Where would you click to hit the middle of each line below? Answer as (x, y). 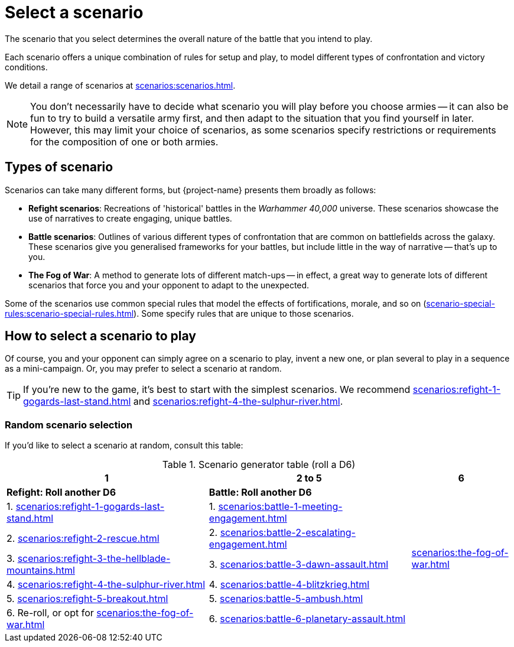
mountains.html (41, 570)
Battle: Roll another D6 (260, 492)
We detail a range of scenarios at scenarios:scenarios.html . (120, 85)
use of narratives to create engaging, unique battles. (130, 218)
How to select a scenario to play (100, 336)
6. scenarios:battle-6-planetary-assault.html (307, 619)
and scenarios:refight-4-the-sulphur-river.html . (238, 401)
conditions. (26, 67)
